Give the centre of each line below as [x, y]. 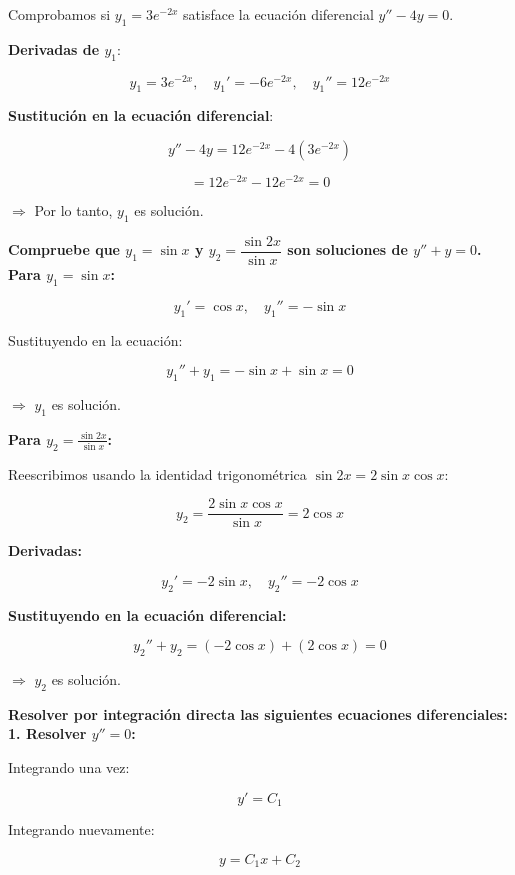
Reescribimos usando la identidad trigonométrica [157, 473]
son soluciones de [347, 249]
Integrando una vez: [69, 767]
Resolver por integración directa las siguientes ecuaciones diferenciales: [258, 713]
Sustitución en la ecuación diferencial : [141, 115]
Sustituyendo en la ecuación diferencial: [147, 614]
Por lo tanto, [73, 210]
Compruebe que [64, 249]
